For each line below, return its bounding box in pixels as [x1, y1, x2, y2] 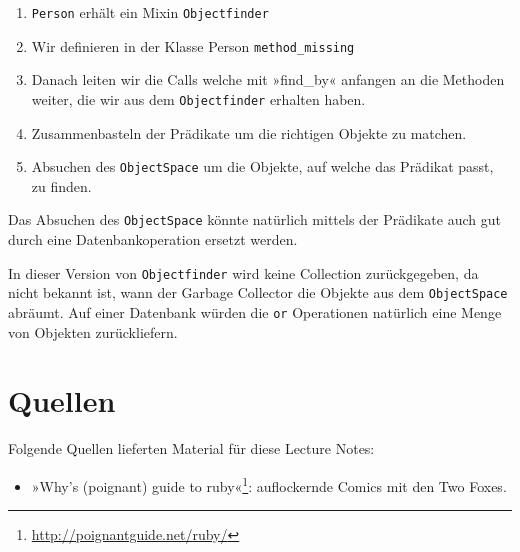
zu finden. [31, 175, 92, 196]
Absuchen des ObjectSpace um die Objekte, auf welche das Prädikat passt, [31, 156, 494, 177]
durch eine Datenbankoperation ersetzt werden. [8, 229, 298, 250]
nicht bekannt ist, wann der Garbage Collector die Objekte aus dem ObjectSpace [8, 282, 508, 303]
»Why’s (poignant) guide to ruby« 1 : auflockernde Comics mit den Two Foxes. [31, 472, 507, 496]
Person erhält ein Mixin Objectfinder [31, 2, 269, 22]
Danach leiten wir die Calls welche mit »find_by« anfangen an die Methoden [31, 69, 505, 90]
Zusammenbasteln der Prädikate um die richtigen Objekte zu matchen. [31, 122, 467, 143]
